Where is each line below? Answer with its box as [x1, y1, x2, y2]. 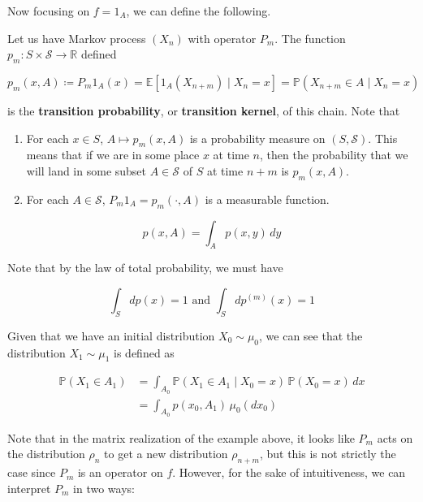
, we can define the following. [126, 2, 271, 19]
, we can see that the [259, 327, 363, 344]
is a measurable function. [205, 190, 330, 207]
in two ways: [73, 479, 135, 496]
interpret [7, 479, 51, 496]
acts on [377, 429, 413, 446]
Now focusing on [7, 2, 90, 19]
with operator [188, 29, 257, 46]
